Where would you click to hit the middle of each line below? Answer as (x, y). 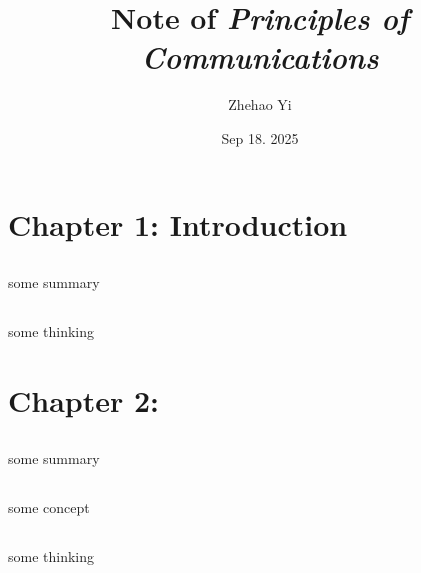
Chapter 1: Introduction (178, 223)
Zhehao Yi (260, 104)
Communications (260, 57)
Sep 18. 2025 (260, 137)
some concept (49, 507)
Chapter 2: (84, 399)
